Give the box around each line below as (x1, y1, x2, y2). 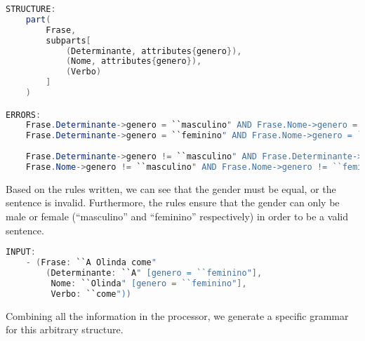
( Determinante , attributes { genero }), (65, 46, 242, 56)
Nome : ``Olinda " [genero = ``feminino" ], (51, 278, 247, 288)
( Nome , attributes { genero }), (65, 56, 202, 67)
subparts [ (46, 35, 91, 46)
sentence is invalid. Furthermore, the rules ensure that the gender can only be (6, 195, 340, 210)
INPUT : (6, 247, 36, 258)
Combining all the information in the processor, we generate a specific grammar (6, 308, 349, 323)
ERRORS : (6, 109, 41, 120)
